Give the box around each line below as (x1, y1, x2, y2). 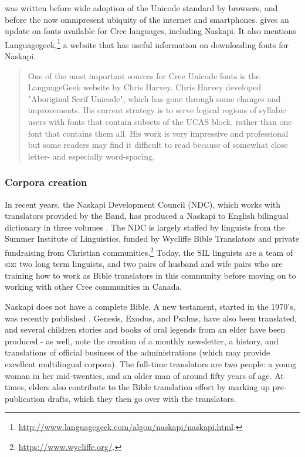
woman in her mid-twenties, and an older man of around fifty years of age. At (5, 369, 284, 381)
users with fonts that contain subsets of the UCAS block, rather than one (28, 116, 292, 127)
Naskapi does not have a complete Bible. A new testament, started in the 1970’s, (5, 300, 296, 312)
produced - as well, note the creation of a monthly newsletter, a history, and (5, 334, 279, 347)
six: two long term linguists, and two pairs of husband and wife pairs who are (5, 258, 283, 270)
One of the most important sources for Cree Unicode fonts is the (28, 69, 260, 82)
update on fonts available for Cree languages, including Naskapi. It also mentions (5, 25, 296, 37)
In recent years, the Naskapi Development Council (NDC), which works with (5, 198, 281, 210)
